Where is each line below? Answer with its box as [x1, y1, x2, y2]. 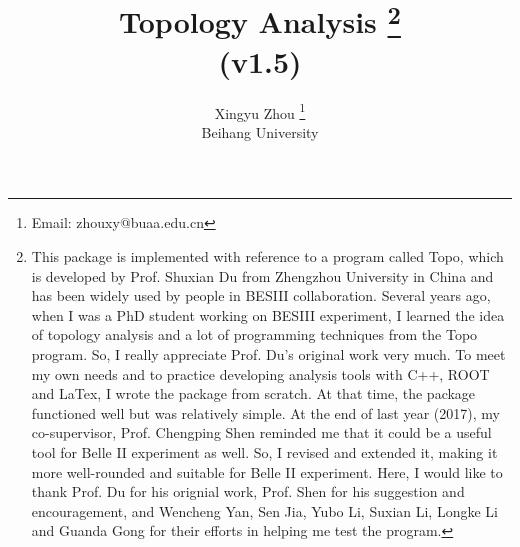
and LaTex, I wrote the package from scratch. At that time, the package [31, 383, 476, 404]
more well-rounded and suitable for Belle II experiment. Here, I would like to [31, 461, 503, 482]
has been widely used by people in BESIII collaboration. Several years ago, [31, 285, 491, 306]
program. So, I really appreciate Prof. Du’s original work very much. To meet [31, 344, 506, 365]
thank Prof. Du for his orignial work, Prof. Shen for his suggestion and [31, 481, 465, 502]
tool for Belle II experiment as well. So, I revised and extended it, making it [31, 442, 498, 463]
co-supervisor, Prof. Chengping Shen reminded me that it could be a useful [31, 422, 492, 443]
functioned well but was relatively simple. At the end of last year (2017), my [31, 402, 500, 423]
